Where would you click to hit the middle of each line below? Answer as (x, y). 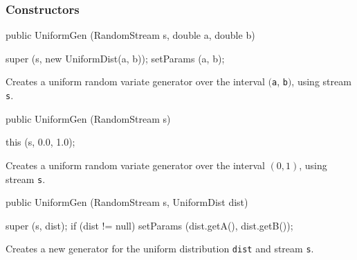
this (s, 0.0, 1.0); (40, 142)
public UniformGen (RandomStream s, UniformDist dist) (127, 202)
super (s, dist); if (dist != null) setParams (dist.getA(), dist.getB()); (149, 225)
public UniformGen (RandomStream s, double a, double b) (130, 35)
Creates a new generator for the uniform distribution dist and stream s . (160, 249)
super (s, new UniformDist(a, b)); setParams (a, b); (115, 58)
